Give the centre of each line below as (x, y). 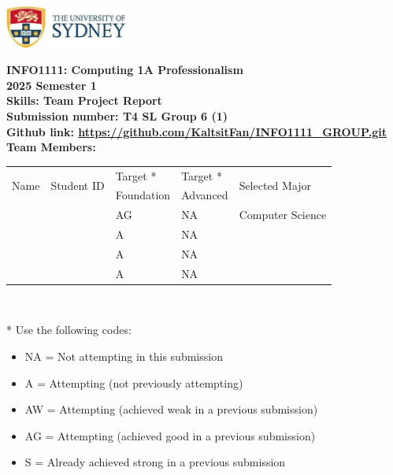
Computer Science (283, 215)
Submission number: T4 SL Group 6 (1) (117, 115)
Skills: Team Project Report (84, 100)
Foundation (143, 195)
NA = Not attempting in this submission (124, 356)
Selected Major (275, 185)
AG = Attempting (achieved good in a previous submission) (170, 435)
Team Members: (51, 147)
